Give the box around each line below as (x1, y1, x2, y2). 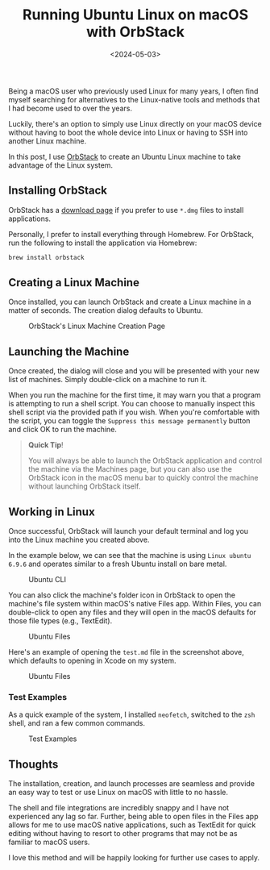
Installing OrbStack (8, 184, 107, 198)
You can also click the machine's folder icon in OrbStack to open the (8, 590, 236, 600)
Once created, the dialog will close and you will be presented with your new (8, 366, 260, 376)
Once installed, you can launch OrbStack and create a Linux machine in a (8, 297, 251, 307)
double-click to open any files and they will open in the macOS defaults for (8, 607, 256, 618)
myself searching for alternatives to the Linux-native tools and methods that (8, 94, 260, 104)
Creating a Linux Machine (8, 276, 139, 289)
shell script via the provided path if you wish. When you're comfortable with (8, 407, 260, 417)
